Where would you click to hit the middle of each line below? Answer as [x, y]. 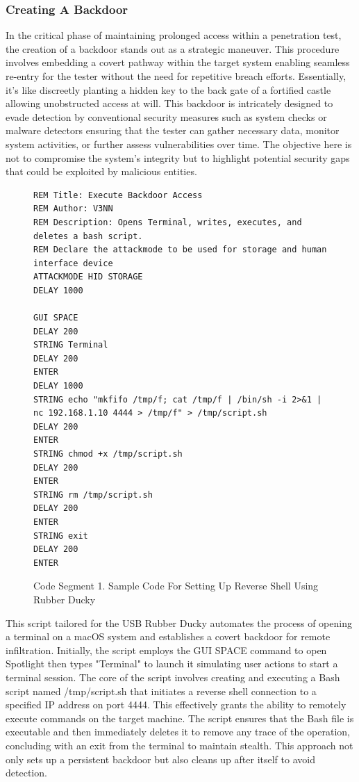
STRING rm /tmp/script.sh [93, 495]
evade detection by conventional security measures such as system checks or [166, 116]
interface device [73, 263]
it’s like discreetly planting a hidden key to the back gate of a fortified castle [168, 89]
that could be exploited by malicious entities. [101, 171]
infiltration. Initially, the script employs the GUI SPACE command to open [166, 650]
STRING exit [61, 536]
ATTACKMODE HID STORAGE [88, 277]
